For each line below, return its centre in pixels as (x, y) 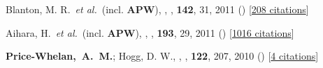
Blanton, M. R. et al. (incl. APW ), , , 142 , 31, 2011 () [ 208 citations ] (157, 9)
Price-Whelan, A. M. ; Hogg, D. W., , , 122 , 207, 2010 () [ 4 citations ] (162, 56)
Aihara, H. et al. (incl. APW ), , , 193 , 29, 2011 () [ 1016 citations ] (150, 32)
